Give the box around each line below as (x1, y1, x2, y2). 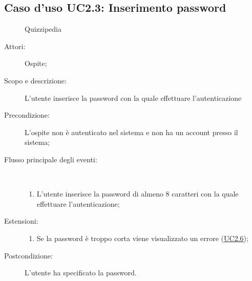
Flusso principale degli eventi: (4, 154, 97, 164)
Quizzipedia (25, 24, 61, 34)
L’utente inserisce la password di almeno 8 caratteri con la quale (36, 188, 239, 199)
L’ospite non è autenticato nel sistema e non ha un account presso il (25, 126, 238, 137)
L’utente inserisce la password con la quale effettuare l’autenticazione (25, 92, 242, 103)
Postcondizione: (4, 250, 53, 261)
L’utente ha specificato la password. (25, 267, 137, 278)
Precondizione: (4, 110, 50, 120)
